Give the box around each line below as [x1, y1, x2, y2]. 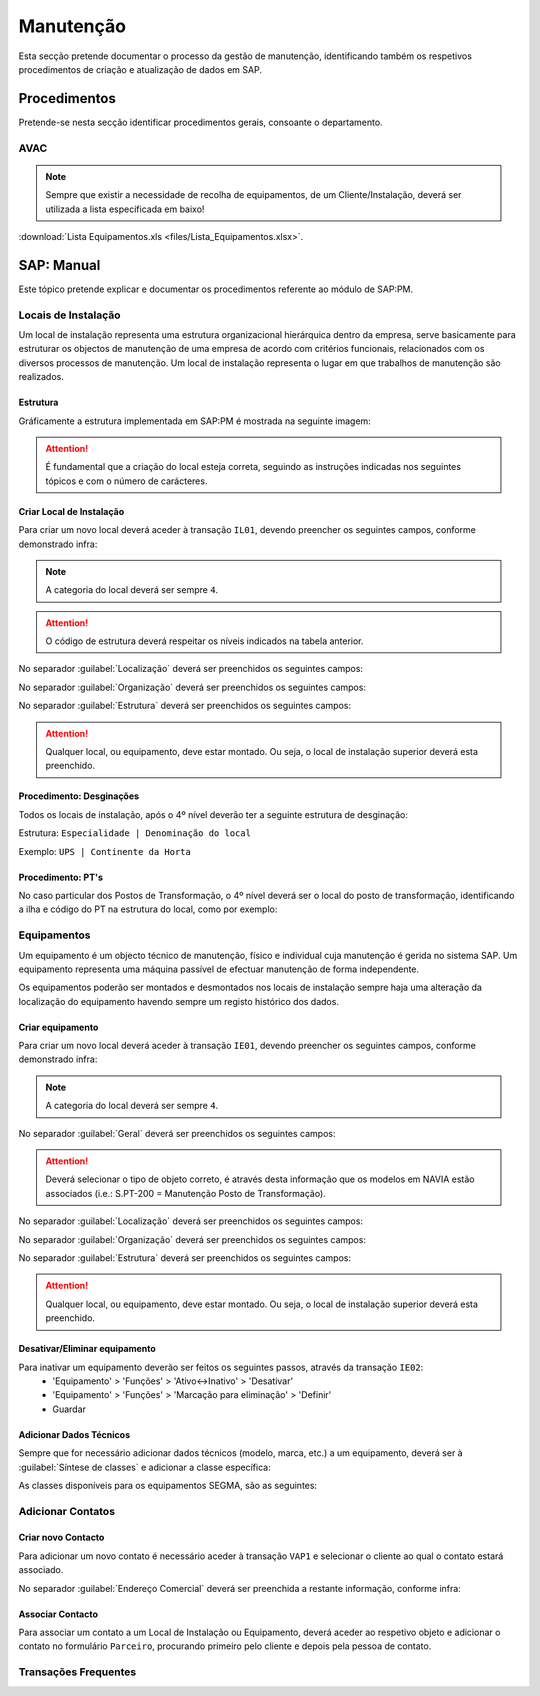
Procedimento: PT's [18, 871, 104, 883]
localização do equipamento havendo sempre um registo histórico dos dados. [18, 995, 340, 1007]
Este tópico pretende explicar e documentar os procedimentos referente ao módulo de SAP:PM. [18, 283, 414, 295]
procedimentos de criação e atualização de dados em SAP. [18, 63, 262, 75]
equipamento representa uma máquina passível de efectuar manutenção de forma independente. [18, 963, 420, 975]
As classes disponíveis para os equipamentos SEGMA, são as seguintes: [18, 1479, 318, 1491]
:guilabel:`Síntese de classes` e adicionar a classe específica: [18, 1461, 271, 1473]
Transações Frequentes [18, 1665, 137, 1679]
